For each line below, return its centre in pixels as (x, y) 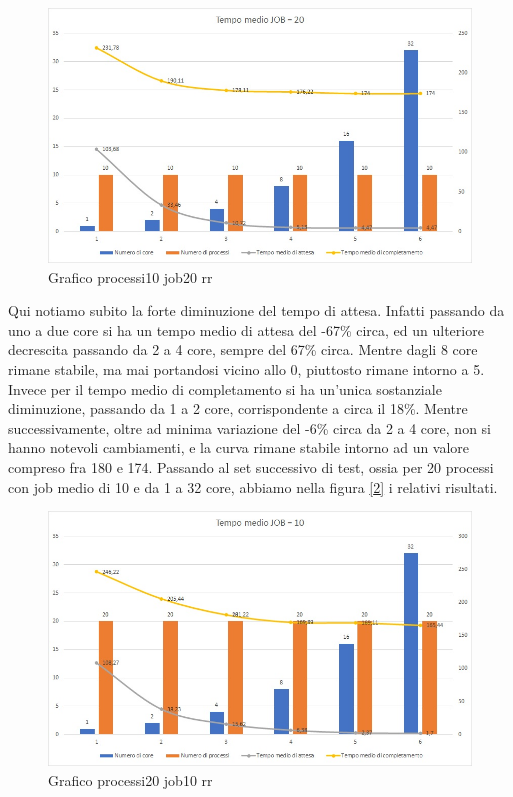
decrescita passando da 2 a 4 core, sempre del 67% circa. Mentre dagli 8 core (243, 349)
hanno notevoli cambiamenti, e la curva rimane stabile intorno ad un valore (239, 447)
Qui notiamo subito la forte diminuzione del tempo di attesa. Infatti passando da (256, 310)
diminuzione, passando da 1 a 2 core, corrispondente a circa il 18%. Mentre (238, 408)
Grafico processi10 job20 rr (130, 276)
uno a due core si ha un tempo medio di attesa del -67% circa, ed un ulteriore (246, 329)
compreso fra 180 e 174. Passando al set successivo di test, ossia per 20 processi (251, 467)
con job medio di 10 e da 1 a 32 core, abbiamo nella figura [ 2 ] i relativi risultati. (253, 486)
